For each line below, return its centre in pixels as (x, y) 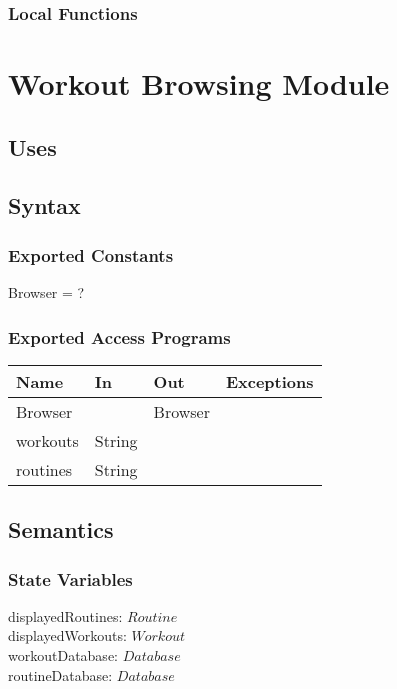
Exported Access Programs (119, 336)
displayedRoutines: (65, 615)
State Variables (70, 578)
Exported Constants (91, 254)
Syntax (44, 205)
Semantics (61, 529)
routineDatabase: (60, 674)
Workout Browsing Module (199, 83)
